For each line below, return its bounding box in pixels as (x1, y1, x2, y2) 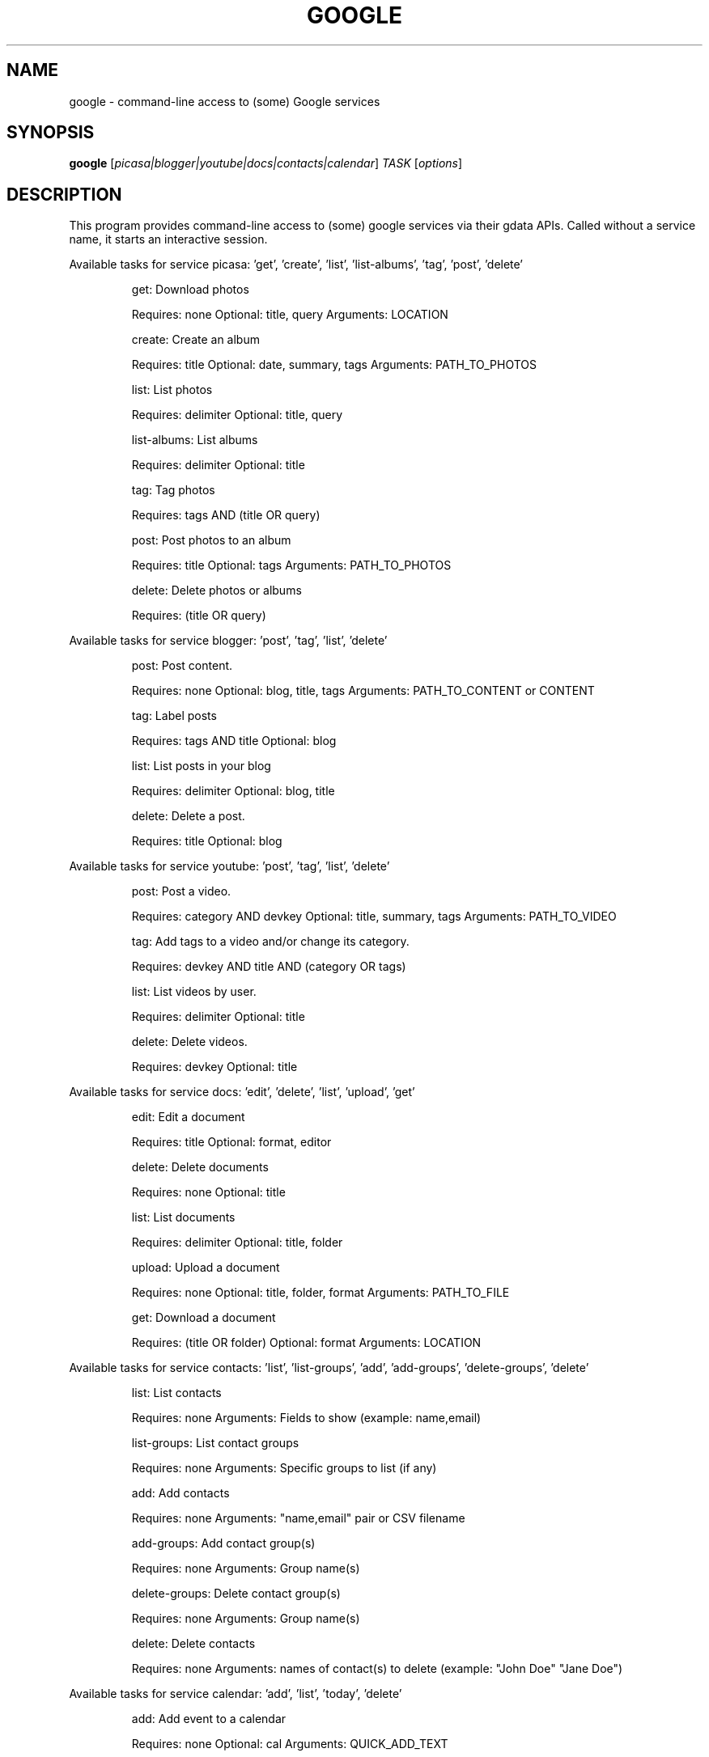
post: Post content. (131, 658, 233, 673)
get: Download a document (131, 1310, 276, 1325)
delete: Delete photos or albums (131, 583, 302, 598)
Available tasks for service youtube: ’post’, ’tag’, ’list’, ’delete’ (69, 859, 390, 874)
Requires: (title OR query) (131, 608, 266, 623)
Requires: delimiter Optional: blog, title (131, 784, 335, 798)
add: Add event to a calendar (131, 1712, 287, 1726)
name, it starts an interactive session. (69, 232, 268, 247)
